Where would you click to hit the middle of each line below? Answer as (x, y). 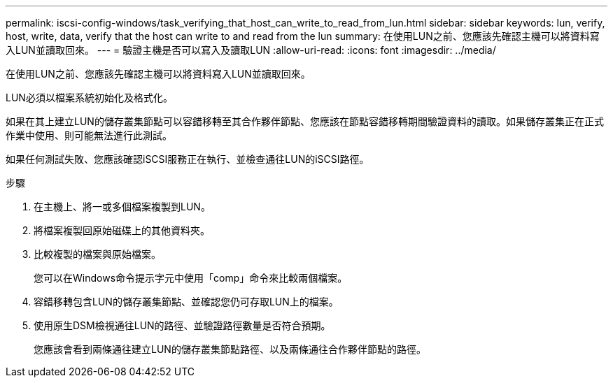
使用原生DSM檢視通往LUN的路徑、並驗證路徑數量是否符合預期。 (182, 325)
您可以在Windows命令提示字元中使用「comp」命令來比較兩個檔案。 (191, 278)
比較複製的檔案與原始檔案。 (97, 254)
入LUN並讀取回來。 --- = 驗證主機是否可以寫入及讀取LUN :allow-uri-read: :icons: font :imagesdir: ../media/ (251, 50)
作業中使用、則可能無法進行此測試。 (89, 135)
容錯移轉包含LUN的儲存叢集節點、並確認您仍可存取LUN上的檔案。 (186, 302)
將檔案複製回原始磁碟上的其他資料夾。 (122, 230)
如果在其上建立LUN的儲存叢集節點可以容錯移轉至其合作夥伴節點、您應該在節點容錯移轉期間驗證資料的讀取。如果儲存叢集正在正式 (305, 121)
